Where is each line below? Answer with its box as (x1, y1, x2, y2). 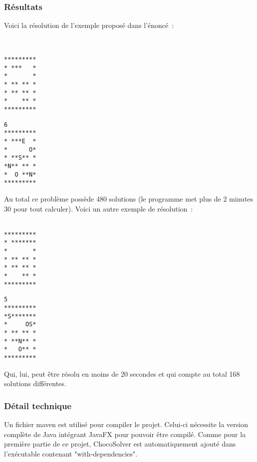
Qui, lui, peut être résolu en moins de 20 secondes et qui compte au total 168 (4, 368, 240, 379)
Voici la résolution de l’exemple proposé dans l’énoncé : (4, 20, 174, 30)
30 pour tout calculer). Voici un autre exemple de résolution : (4, 203, 193, 214)
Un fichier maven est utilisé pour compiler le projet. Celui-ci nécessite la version (4, 419, 248, 429)
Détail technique (4, 399, 72, 412)
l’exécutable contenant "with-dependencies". (4, 448, 138, 459)
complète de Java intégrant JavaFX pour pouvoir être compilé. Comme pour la (4, 429, 246, 439)
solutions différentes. (4, 378, 66, 389)
